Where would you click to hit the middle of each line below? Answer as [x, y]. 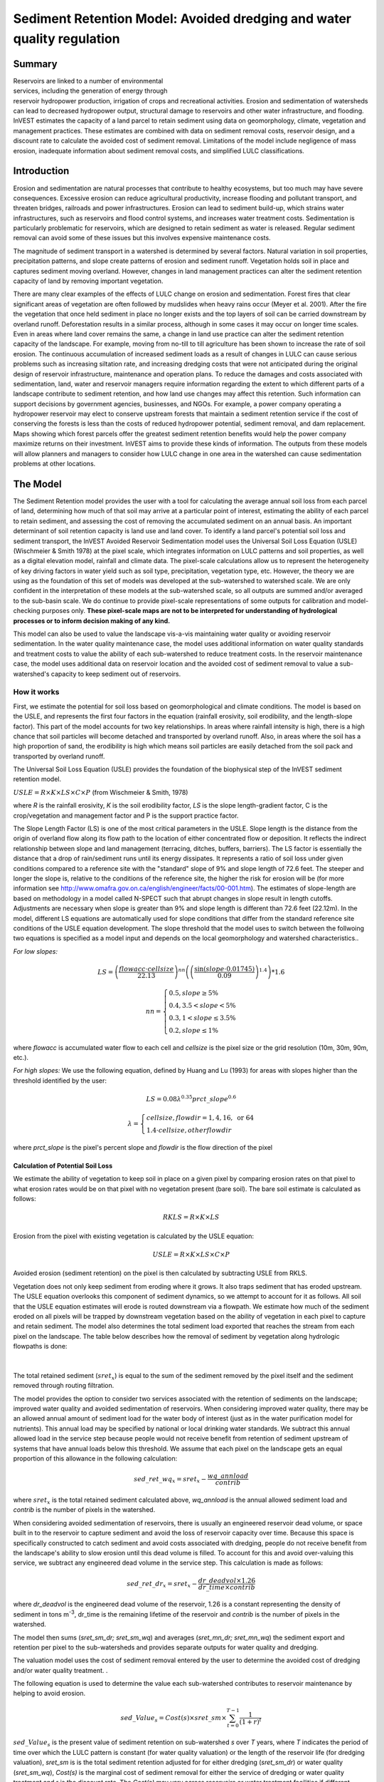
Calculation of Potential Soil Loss [63, 1166]
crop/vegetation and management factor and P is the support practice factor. [126, 815]
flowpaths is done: [40, 1346]
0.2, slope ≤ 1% [193, 1030]
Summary [35, 64]
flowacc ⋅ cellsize [146, 969]
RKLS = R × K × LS [191, 1217]
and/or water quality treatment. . [60, 1670]
